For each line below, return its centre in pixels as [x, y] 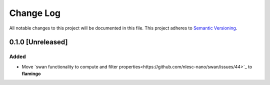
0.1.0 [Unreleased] [38, 42]
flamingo [31, 74]
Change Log [35, 13]
